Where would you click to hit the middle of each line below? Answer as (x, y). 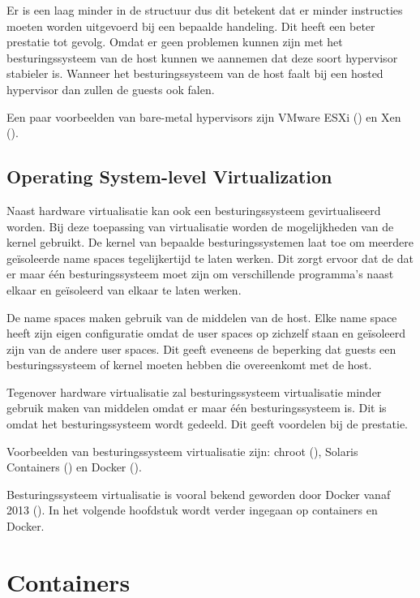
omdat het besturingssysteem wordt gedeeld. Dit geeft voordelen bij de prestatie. (207, 424)
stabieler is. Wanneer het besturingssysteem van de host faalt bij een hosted (195, 73)
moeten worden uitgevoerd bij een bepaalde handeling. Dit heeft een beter (191, 26)
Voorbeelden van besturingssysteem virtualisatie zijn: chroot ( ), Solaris (182, 451)
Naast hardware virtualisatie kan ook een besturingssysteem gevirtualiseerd (194, 210)
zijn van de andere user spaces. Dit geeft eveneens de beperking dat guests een (201, 348)
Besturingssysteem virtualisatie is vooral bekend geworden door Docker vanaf (199, 494)
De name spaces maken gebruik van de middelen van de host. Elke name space (202, 317)
